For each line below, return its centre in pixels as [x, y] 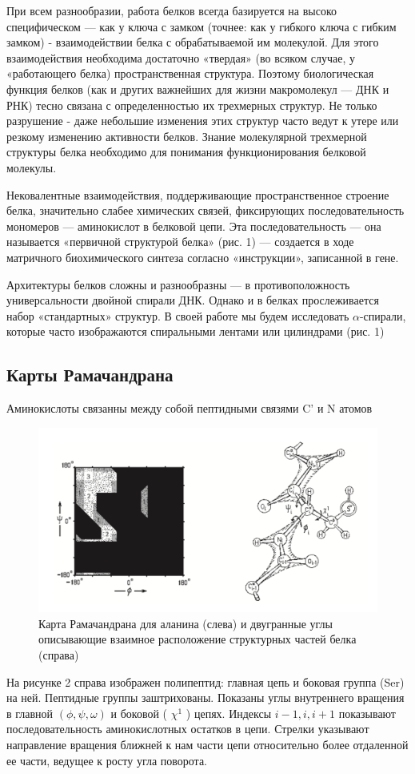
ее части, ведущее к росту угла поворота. [107, 760]
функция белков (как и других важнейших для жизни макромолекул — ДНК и [198, 89]
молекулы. [32, 167]
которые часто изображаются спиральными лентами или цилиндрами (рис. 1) [196, 331]
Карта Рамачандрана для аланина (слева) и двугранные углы [186, 623]
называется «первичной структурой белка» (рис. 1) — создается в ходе [180, 242]
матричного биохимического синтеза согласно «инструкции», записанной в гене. [203, 257]
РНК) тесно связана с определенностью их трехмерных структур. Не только [192, 105]
